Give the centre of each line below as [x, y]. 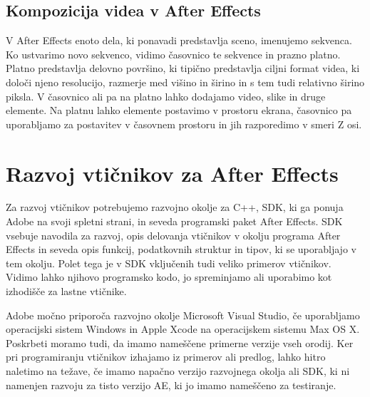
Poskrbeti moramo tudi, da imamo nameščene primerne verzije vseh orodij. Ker [180, 342]
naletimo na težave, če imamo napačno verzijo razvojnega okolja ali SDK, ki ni [178, 371]
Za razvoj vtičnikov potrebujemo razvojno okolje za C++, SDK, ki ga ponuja [175, 207]
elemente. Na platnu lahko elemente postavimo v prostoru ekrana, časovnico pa [179, 110]
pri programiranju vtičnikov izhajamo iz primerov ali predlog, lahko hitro [166, 357]
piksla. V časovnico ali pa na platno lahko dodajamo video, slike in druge [166, 96]
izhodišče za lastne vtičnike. [66, 291]
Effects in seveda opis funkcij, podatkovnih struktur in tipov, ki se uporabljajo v [181, 249]
